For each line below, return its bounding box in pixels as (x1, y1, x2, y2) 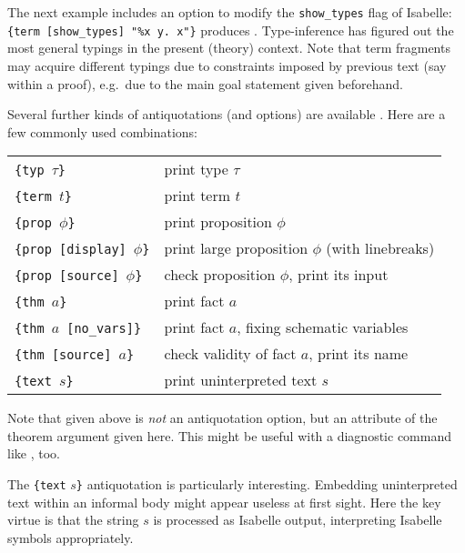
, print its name (308, 343, 409, 365)
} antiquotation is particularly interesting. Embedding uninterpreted (76, 475, 458, 494)
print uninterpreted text (164, 369, 318, 391)
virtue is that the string (7, 510, 139, 529)
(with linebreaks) (326, 237, 435, 259)
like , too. (7, 444, 60, 463)
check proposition (164, 264, 276, 286)
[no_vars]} (66, 321, 142, 337)
